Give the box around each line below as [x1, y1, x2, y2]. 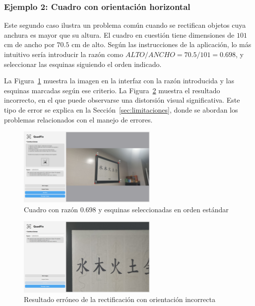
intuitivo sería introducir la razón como [4, 49, 124, 59]
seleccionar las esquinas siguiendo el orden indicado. [4, 59, 162, 69]
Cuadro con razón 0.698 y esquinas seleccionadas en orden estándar [24, 204, 229, 214]
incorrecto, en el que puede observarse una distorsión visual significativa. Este [4, 95, 240, 105]
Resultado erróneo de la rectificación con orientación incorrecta [24, 294, 215, 305]
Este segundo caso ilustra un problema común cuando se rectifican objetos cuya [4, 20, 246, 30]
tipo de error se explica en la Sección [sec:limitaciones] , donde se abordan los [4, 104, 238, 115]
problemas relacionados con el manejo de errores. [4, 114, 153, 124]
